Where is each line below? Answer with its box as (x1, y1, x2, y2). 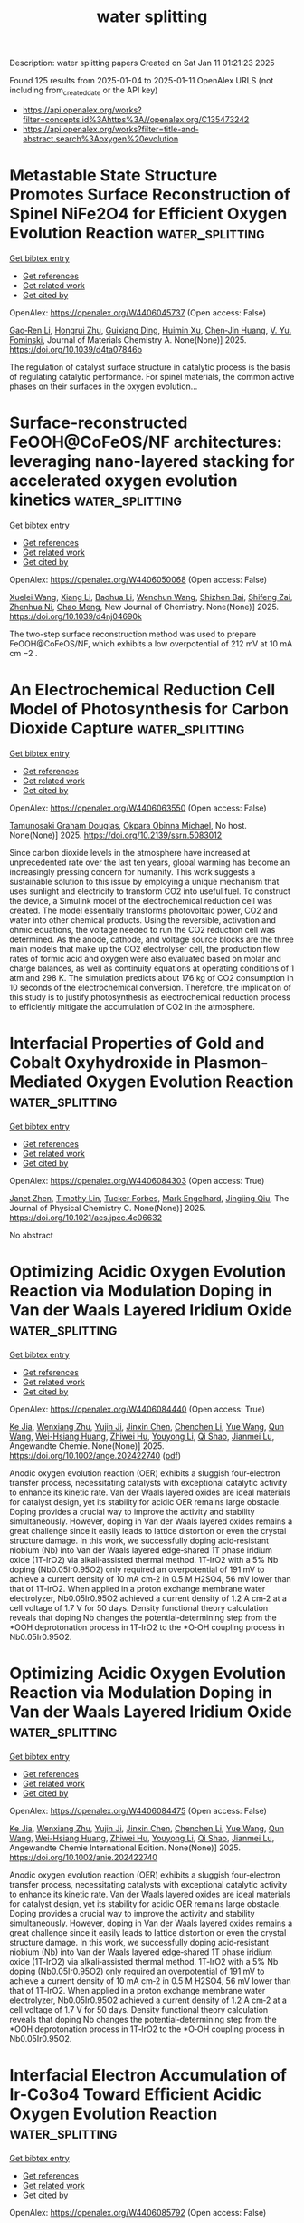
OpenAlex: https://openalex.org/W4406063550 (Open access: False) (9, 802, 267, 813)
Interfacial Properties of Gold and (9, 1033, 265, 1053)
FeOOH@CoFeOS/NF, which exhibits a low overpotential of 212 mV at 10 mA (9, 637, 293, 649)
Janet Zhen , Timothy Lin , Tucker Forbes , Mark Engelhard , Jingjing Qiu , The (9, 1192, 290, 1203)
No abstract (9, 1229, 53, 1240)
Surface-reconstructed (9, 413, 188, 433)
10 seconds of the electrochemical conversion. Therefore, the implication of (9, 982, 292, 993)
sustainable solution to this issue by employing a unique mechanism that (9, 876, 280, 887)
